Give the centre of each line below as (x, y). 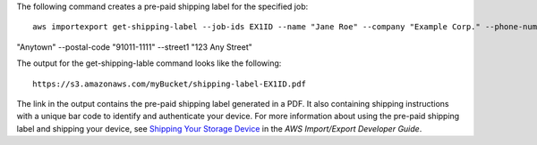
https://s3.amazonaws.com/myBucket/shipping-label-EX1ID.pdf (169, 84)
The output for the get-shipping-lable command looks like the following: (149, 63)
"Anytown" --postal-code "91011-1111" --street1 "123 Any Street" (134, 47)
